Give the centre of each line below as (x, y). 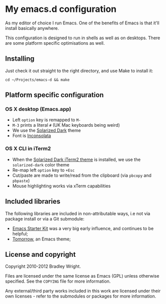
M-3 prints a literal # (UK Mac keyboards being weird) (66, 125)
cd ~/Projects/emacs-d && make (37, 80)
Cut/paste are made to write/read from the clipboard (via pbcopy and (82, 175)
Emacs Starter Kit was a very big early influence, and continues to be (83, 228)
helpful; (20, 233)
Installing (20, 59)
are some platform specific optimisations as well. (55, 43)
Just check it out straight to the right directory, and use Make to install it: (79, 71)
